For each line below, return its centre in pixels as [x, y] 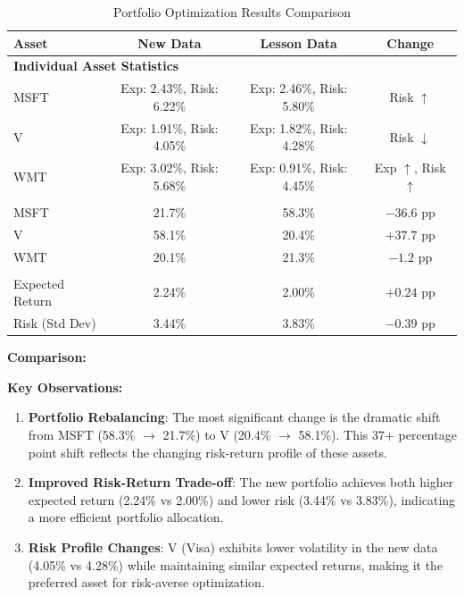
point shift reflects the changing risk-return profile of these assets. [207, 452]
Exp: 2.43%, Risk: [170, 88]
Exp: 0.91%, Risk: [299, 168]
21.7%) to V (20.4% [217, 434]
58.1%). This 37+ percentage [377, 434]
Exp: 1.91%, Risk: [170, 127]
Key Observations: [65, 387]
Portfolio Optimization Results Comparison [232, 12]
